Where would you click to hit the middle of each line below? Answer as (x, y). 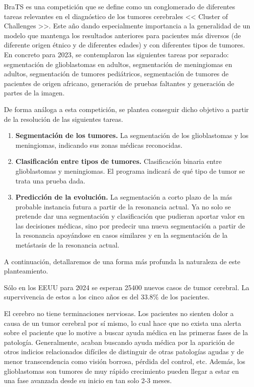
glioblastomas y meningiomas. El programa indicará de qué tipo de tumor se (130, 171)
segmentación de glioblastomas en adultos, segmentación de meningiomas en (118, 64)
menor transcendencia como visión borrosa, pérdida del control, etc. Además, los (125, 361)
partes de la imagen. (34, 93)
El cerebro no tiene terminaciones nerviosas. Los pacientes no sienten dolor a (119, 313)
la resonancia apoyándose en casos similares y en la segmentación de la (121, 235)
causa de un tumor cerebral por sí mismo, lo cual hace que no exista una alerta (123, 323)
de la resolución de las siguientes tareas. (64, 119)
